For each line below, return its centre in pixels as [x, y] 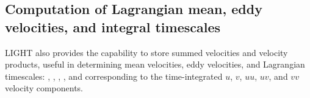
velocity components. [44, 88]
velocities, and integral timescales [113, 26]
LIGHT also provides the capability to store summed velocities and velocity [146, 52]
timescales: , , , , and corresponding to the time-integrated [114, 76]
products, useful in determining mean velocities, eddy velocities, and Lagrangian [155, 64]
